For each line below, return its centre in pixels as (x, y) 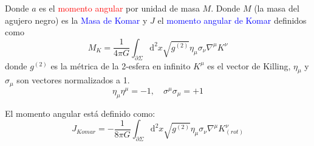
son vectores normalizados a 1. (73, 80)
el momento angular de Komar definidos (232, 20)
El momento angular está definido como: (80, 113)
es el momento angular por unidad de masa (119, 8)
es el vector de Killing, (249, 65)
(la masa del (277, 8)
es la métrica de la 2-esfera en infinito (121, 65)
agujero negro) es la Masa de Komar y (76, 20)
